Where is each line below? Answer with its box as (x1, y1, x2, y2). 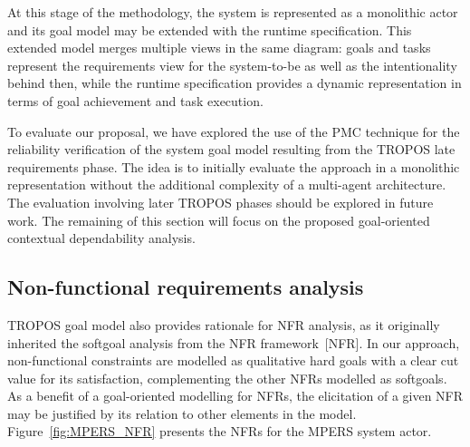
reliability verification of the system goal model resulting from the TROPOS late (7, 140, 456, 159)
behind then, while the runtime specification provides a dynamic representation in (7, 73, 462, 92)
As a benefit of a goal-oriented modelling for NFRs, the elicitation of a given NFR (7, 386, 464, 405)
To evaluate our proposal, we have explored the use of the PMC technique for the (7, 121, 460, 141)
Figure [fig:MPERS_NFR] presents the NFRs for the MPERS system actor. (7, 422, 432, 441)
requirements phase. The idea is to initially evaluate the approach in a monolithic (7, 157, 460, 176)
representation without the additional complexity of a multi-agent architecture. (7, 175, 446, 194)
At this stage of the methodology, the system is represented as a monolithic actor (7, 3, 458, 21)
